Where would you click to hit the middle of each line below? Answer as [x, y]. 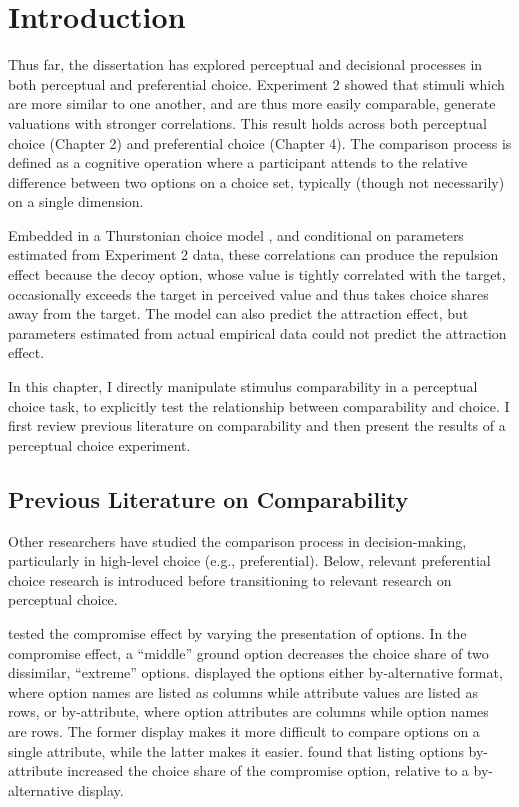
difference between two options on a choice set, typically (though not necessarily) [256, 181]
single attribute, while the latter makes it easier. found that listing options [236, 750]
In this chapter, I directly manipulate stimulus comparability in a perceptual [243, 386]
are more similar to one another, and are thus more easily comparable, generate [252, 103]
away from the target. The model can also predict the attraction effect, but [238, 313]
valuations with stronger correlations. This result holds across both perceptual [247, 122]
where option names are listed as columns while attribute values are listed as [243, 691]
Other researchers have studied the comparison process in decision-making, [237, 540]
